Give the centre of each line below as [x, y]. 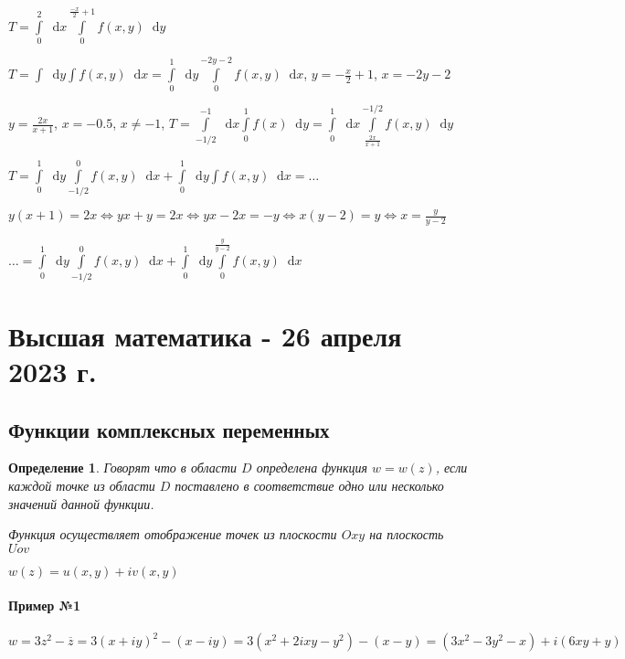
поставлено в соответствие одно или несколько [309, 485]
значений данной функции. [81, 503]
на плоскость [407, 534]
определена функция [312, 468]
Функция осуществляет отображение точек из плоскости [173, 534]
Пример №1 [45, 606]
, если [451, 468]
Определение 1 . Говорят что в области [123, 468]
